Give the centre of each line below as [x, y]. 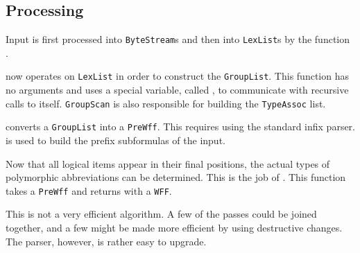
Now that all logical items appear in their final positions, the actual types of [168, 163]
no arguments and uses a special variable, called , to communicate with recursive [177, 90]
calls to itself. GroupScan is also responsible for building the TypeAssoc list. [166, 103]
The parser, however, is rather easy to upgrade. [106, 241]
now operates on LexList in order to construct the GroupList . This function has [177, 76]
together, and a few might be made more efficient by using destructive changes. [174, 228]
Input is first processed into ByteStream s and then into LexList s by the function [178, 39]
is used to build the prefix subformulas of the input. [115, 140]
